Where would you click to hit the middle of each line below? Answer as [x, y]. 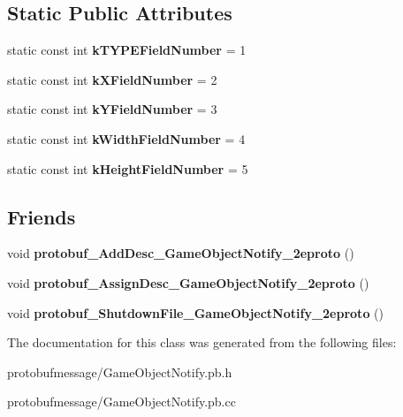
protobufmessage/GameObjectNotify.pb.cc [122, 402]
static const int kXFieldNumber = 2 [112, 79]
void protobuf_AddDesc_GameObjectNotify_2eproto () [181, 253]
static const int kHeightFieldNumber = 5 [128, 168]
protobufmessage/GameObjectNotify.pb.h [120, 372]
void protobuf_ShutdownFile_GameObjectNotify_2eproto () [195, 312]
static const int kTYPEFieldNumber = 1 [127, 50]
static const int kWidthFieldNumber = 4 [126, 138]
